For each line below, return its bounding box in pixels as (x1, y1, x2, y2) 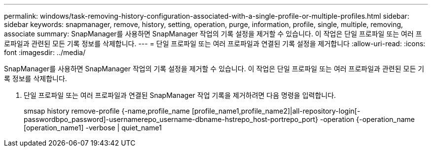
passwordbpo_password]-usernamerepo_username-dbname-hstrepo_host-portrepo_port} (24, 115, 319, 123)
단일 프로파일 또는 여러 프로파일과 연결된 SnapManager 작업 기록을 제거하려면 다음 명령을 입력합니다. (24, 91, 336, 99)
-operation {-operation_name (320, 115, 415, 123)
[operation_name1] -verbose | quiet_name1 (24, 123, 162, 132)
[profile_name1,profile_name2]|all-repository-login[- (191, 107, 360, 115)
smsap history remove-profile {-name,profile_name (24, 107, 190, 115)
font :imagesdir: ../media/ (4, 48, 86, 57)
